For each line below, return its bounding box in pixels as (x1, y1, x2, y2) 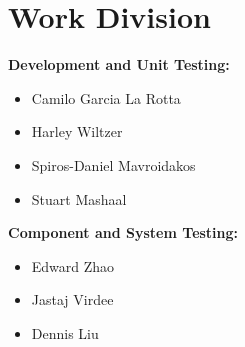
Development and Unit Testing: (8, 54, 230, 75)
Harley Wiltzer (31, 121, 123, 142)
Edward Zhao (31, 255, 115, 276)
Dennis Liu (31, 322, 99, 343)
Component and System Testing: (8, 222, 239, 243)
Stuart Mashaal (31, 188, 127, 209)
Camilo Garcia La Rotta (31, 87, 181, 108)
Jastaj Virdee (31, 289, 114, 310)
